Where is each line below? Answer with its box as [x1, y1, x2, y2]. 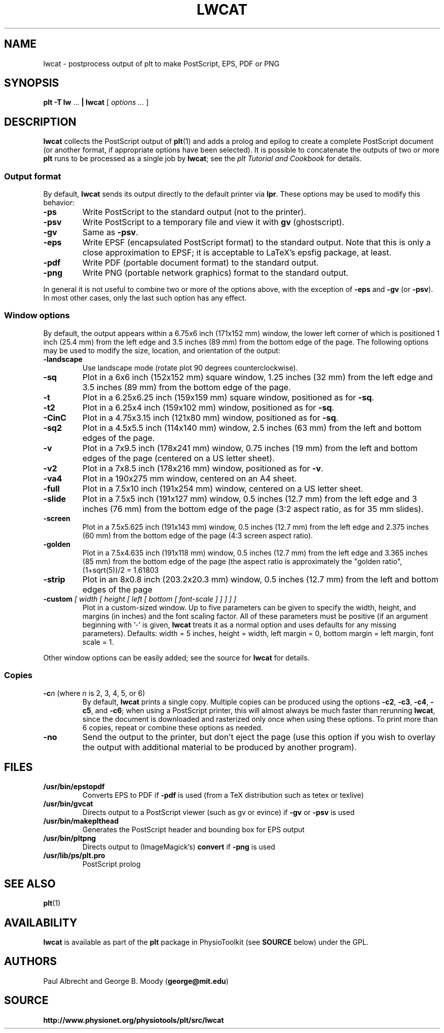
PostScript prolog [82, 860, 141, 869]
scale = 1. [82, 637, 114, 646]
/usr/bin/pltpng [43, 834, 96, 843]
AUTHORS [4, 955, 57, 968]
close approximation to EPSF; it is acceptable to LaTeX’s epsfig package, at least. [82, 247, 392, 258]
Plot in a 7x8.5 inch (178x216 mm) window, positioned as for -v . [82, 463, 323, 473]
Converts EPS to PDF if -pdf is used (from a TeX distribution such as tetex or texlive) [82, 791, 364, 800]
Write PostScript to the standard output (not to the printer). [82, 207, 306, 217]
